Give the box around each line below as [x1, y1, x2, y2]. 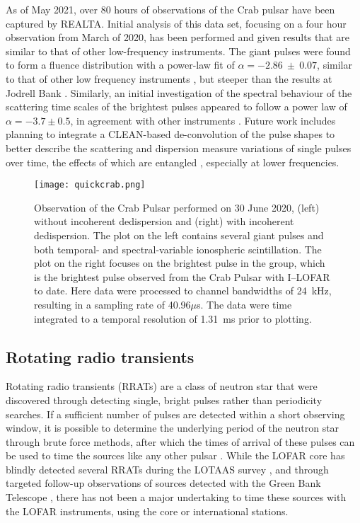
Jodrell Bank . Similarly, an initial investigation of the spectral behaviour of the [6, 85, 352, 100]
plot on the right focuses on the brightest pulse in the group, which [34, 255, 325, 270]
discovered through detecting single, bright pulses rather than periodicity [6, 392, 323, 407]
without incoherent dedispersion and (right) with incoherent [34, 214, 294, 229]
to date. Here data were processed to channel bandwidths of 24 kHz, [34, 283, 332, 298]
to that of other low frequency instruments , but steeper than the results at [6, 71, 332, 86]
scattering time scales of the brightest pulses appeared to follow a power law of [6, 99, 347, 114]
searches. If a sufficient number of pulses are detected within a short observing [6, 406, 345, 421]
